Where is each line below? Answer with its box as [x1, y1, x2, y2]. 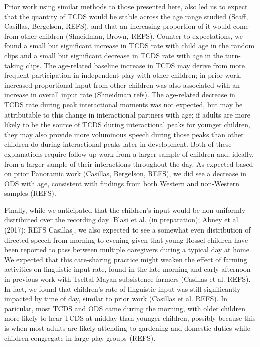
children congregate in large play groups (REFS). [4, 332, 156, 343]
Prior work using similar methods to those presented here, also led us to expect [4, 1, 248, 11]
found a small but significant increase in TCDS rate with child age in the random [4, 40, 255, 51]
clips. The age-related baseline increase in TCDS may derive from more [26, 60, 245, 70]
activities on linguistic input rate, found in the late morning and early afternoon [4, 264, 251, 274]
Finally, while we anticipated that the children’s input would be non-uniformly [4, 204, 246, 215]
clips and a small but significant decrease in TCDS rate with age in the [4, 50, 223, 60]
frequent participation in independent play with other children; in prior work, [4, 70, 242, 80]
